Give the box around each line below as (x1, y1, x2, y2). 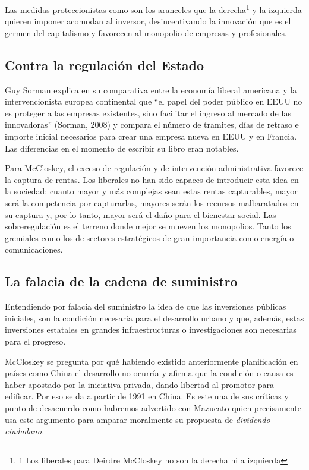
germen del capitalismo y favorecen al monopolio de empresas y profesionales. (5, 26, 287, 39)
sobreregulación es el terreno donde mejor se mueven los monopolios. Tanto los (5, 220, 291, 232)
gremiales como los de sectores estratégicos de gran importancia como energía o (5, 231, 294, 244)
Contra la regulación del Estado (5, 55, 204, 74)
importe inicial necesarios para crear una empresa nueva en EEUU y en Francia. (5, 130, 297, 143)
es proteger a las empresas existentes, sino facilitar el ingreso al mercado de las (5, 106, 291, 119)
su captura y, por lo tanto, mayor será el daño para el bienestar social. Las (5, 208, 276, 220)
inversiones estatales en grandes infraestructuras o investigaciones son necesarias (5, 323, 297, 336)
